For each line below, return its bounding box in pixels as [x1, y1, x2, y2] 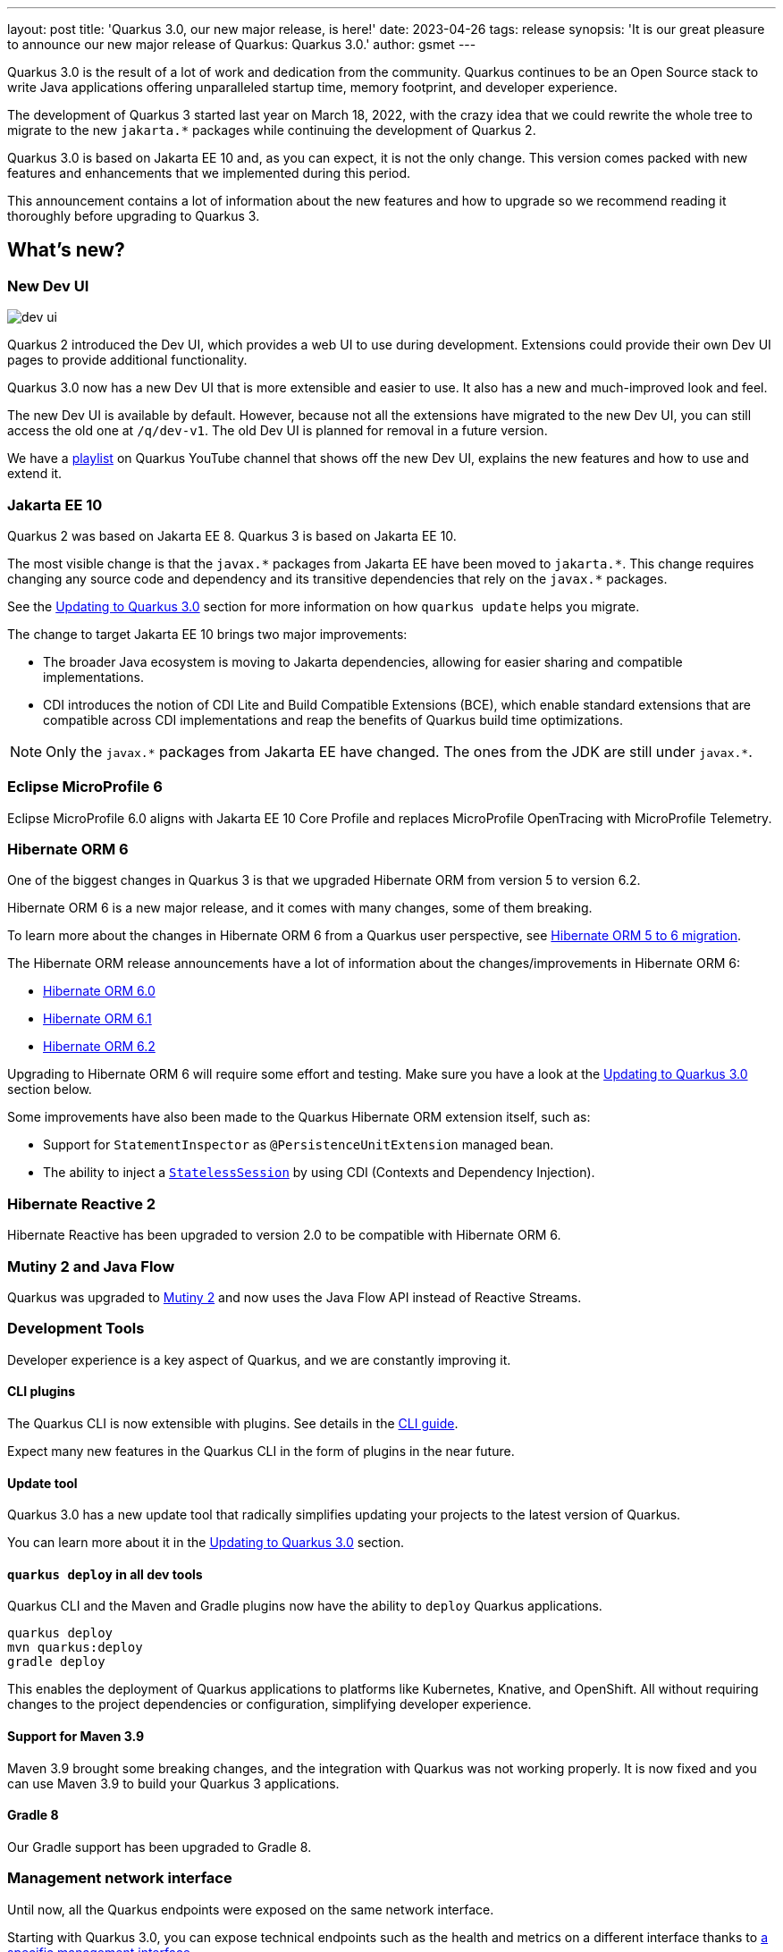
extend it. [7, 466, 63, 482]
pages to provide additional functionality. [7, 352, 248, 368]
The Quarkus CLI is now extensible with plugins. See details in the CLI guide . [7, 1415, 459, 1431]
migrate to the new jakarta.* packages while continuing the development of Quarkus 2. [7, 122, 536, 138]
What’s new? [7, 239, 125, 262]
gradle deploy [7, 1654, 105, 1670]
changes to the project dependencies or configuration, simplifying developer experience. [7, 1696, 532, 1712]
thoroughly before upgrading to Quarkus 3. [7, 208, 260, 223]
